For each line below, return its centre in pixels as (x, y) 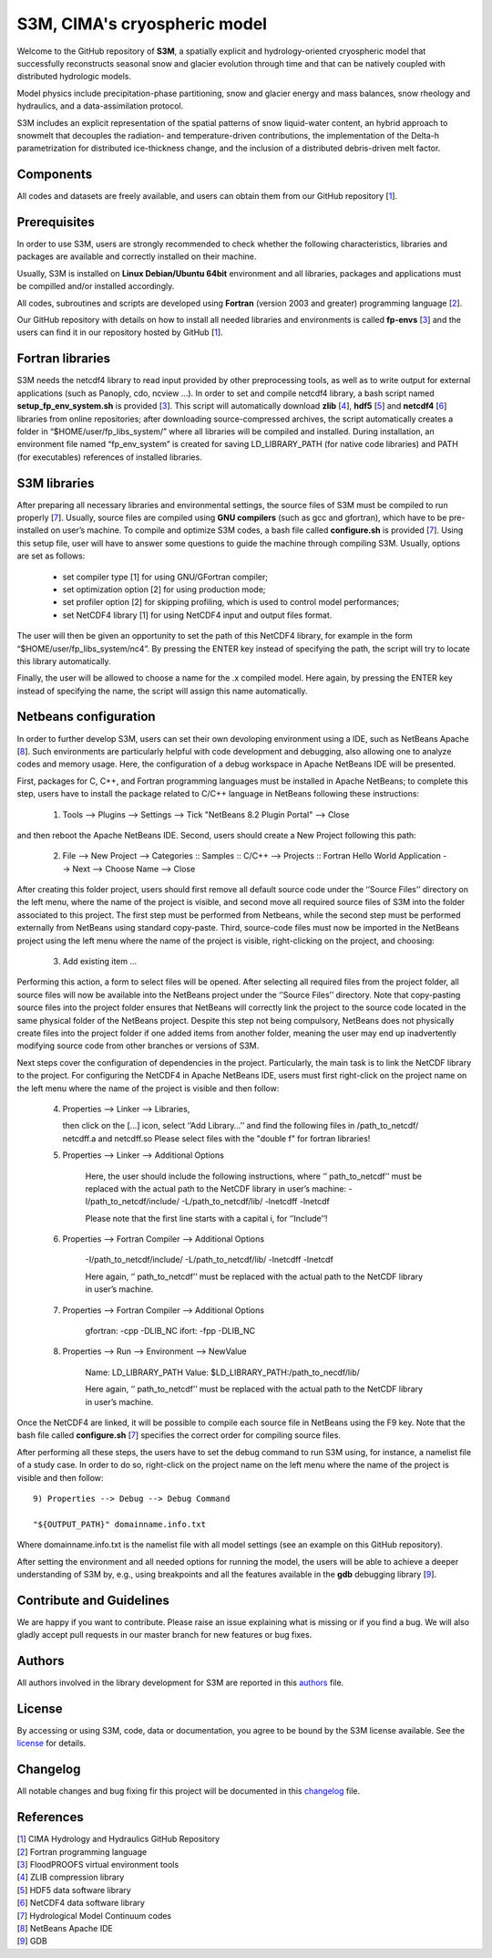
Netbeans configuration (86, 717)
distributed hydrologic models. (74, 77)
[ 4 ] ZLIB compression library (71, 1877)
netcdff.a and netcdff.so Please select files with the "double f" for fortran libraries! (216, 1138)
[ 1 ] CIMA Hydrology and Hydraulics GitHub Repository (118, 1839)
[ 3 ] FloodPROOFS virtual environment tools (98, 1864)
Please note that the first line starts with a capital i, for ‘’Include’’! (206, 1218)
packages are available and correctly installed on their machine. (137, 256)
